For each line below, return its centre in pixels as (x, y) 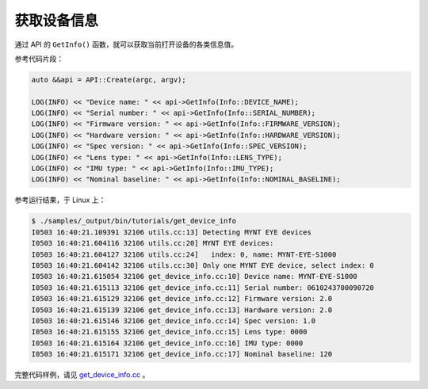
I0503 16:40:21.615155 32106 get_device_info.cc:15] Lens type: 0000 (169, 332)
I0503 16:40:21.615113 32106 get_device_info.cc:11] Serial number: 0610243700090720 (203, 288)
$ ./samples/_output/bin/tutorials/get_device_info (134, 221)
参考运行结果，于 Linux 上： (60, 200)
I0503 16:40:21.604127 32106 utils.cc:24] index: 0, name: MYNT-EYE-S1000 (184, 254)
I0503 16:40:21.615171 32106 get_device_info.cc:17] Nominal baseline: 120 (182, 354)
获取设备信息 (57, 21)
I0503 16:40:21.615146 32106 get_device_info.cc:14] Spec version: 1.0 (174, 320)
